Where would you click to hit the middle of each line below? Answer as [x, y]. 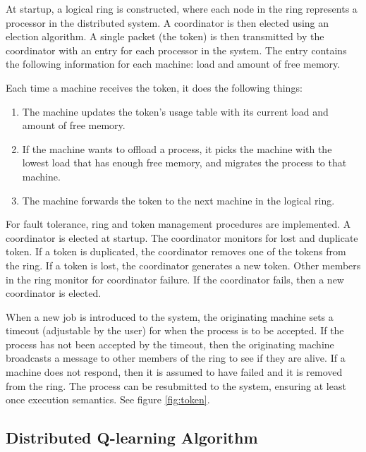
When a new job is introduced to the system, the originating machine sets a [170, 316]
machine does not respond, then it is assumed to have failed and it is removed [174, 372]
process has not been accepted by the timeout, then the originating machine [170, 344]
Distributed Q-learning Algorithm [132, 438]
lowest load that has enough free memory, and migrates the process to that [184, 163]
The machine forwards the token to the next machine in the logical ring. [178, 200]
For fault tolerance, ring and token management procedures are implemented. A [178, 224]
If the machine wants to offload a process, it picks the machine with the [177, 148]
